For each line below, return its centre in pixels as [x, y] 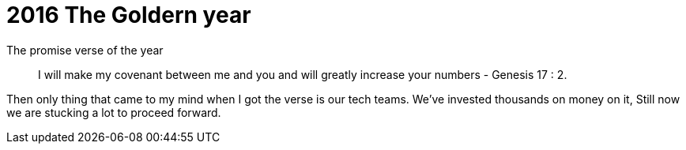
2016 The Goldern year [129, 15]
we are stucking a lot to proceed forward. [114, 112]
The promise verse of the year [85, 50]
